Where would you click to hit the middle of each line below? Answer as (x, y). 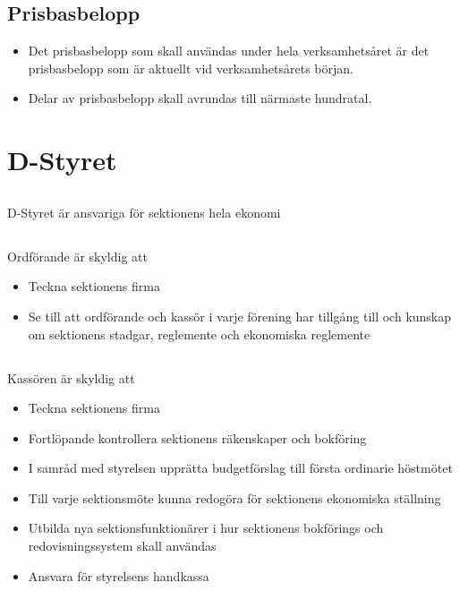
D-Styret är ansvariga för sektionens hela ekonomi (144, 212)
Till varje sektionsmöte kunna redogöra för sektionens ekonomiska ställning (234, 497)
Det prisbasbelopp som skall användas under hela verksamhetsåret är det (229, 51)
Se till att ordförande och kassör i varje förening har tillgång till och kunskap (240, 316)
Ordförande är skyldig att (77, 256)
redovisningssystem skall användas (122, 546)
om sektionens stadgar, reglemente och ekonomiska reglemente (199, 334)
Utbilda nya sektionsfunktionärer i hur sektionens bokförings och (206, 528)
